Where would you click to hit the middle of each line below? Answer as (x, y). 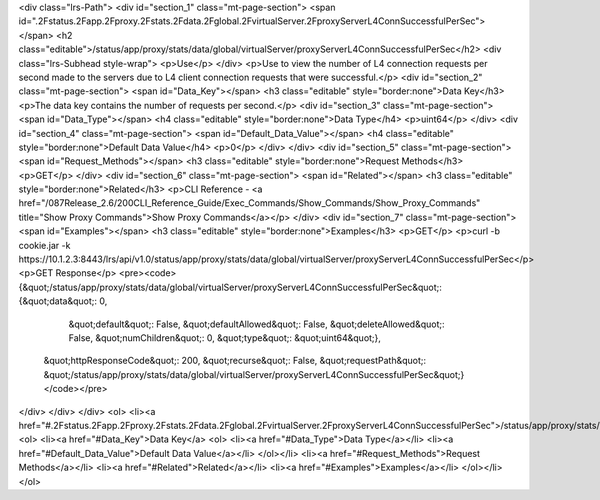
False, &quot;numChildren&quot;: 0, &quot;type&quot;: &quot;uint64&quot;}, (225, 337)
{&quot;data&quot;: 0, (63, 301)
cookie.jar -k (44, 245)
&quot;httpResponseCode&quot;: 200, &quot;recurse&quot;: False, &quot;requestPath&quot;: (235, 361)
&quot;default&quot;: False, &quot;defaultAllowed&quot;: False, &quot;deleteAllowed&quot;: (256, 324)
